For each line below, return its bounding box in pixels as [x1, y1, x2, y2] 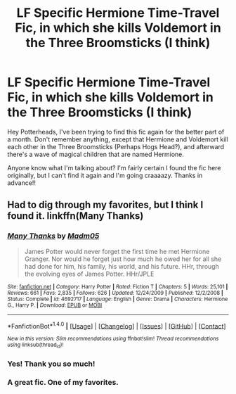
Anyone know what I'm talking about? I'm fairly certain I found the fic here [7, 163, 221, 172]
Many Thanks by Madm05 [7, 231, 100, 241]
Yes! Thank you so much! [7, 359, 96, 369]
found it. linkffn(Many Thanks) [7, 210, 144, 222]
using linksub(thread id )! [7, 341, 64, 350]
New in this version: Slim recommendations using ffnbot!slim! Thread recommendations [7, 336, 219, 343]
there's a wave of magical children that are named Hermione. [7, 150, 185, 158]
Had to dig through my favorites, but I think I [7, 199, 204, 211]
